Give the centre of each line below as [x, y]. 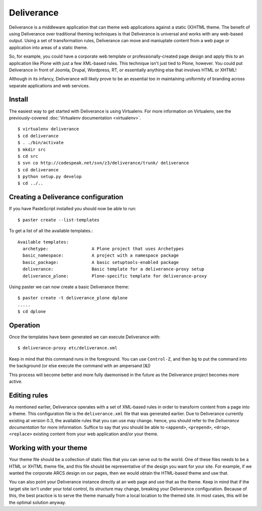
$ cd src [28, 156]
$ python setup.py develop [50, 177]
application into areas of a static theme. [49, 47]
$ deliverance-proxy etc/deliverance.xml [67, 348]
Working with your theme [48, 448]
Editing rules [28, 395]
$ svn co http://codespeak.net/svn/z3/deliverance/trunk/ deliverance [103, 163]
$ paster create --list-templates [58, 220]
